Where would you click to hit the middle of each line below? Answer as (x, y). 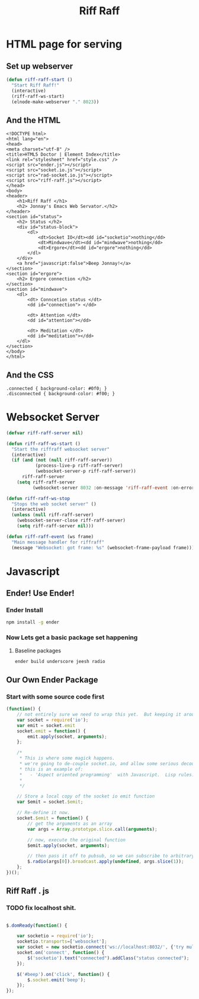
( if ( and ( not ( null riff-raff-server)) (62, 460)
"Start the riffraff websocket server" (61, 449)
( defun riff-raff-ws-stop (38, 498)
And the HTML (33, 120)
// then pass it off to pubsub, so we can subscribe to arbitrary (111, 856)
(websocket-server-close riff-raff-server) (71, 521)
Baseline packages (38, 651)
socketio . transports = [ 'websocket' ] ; (62, 942)
